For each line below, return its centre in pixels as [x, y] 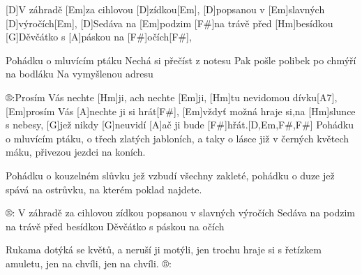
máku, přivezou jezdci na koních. [76, 152]
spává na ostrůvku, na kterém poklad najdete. [104, 189]
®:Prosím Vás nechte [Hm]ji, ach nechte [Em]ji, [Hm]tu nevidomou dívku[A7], [172, 97]
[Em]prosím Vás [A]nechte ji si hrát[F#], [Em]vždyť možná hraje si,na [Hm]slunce [181, 111]
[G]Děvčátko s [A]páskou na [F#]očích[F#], [99, 37]
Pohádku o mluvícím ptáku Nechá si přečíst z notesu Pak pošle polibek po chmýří [181, 60]
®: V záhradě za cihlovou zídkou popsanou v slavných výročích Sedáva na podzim [180, 213]
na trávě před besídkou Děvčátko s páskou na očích [115, 226]
